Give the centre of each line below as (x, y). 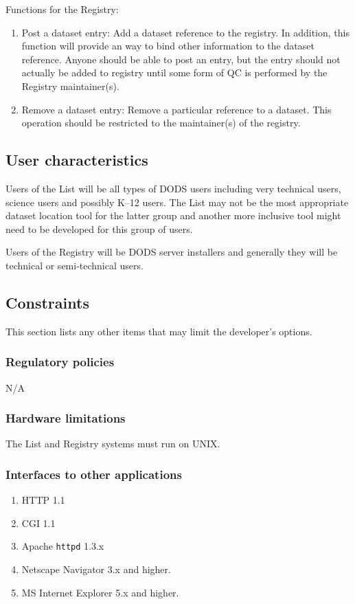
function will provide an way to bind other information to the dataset (168, 46)
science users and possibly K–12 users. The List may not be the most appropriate (177, 202)
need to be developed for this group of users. (99, 228)
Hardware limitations (66, 418)
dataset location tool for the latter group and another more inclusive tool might (173, 215)
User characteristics (77, 160)
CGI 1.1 (38, 523)
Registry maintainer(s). (70, 86)
